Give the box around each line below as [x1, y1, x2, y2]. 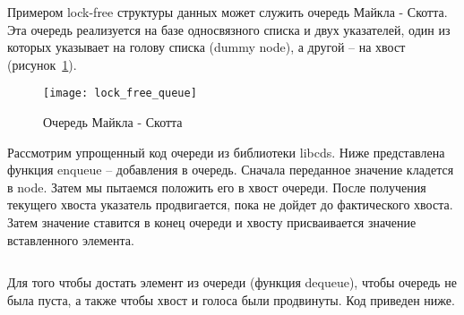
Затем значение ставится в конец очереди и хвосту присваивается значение [7, 213, 417, 231]
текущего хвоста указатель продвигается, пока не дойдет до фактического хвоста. [7, 195, 453, 214]
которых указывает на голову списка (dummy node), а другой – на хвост [7, 38, 406, 56]
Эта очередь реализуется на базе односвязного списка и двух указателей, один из [7, 20, 451, 38]
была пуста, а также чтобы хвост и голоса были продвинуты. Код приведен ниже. [7, 290, 455, 309]
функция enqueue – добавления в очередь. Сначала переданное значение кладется [7, 160, 454, 179]
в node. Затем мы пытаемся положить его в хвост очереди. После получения [7, 177, 426, 196]
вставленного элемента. [7, 230, 134, 249]
